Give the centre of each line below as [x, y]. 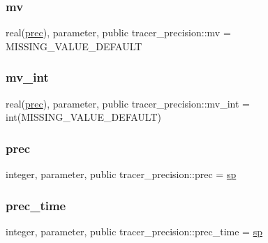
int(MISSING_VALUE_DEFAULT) [83, 117]
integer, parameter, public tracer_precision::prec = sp [121, 174]
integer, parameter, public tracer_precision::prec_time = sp [134, 231]
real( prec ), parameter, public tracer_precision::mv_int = [128, 103]
